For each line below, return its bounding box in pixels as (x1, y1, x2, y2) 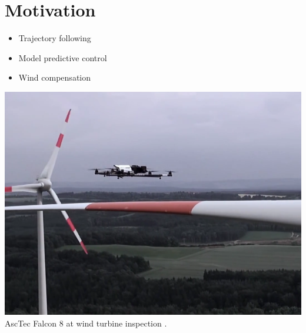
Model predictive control (18, 51, 107, 64)
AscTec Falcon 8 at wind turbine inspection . (5, 317, 167, 329)
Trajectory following (18, 32, 91, 44)
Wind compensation (18, 71, 91, 84)
